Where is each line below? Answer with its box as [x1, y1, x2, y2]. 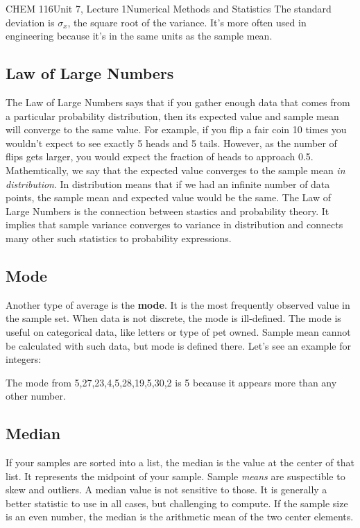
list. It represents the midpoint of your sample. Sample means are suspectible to [6, 468, 345, 483]
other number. [6, 389, 66, 403]
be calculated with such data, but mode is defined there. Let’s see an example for [6, 338, 351, 352]
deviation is [6, 15, 55, 29]
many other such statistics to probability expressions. [6, 230, 232, 245]
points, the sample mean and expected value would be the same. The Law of [6, 190, 331, 205]
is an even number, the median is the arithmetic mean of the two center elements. [6, 509, 354, 524]
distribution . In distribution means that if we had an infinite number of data [6, 176, 330, 191]
